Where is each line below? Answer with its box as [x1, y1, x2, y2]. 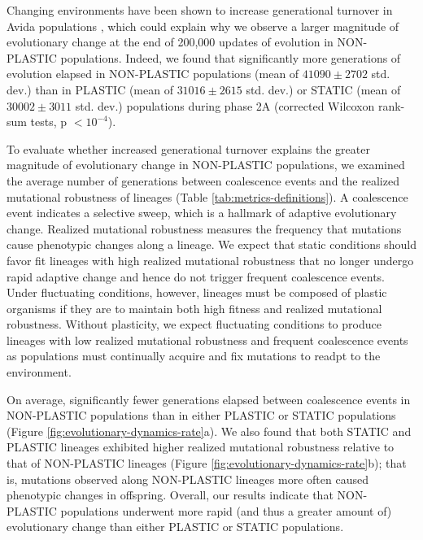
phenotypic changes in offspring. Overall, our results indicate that [7, 486, 334, 503]
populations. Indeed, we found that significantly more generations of [60, 49, 401, 66]
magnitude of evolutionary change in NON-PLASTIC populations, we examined [7, 156, 405, 173]
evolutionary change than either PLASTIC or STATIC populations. [7, 518, 344, 535]
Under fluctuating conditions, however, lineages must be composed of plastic [7, 284, 387, 301]
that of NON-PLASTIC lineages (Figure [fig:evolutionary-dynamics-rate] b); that [7, 455, 407, 472]
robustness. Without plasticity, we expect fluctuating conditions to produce [7, 316, 382, 333]
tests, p [30, 113, 68, 130]
